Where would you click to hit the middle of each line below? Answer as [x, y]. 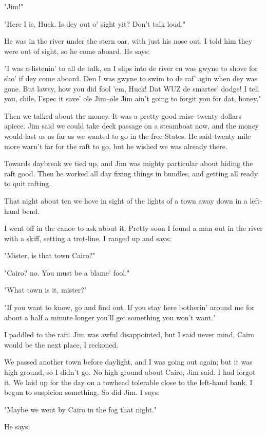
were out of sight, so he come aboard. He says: [77, 51]
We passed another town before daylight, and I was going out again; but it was [128, 362]
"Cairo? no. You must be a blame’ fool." [67, 272]
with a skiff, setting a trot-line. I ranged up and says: [88, 238]
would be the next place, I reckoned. [61, 344]
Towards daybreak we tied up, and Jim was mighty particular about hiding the [129, 163]
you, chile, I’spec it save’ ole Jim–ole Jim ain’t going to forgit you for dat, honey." [133, 98]
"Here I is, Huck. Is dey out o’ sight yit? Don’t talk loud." [95, 23]
